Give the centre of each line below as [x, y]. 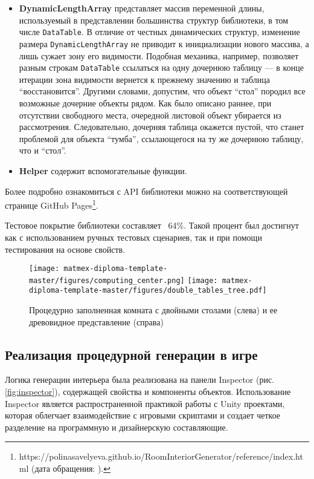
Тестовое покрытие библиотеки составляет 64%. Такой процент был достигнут [152, 225]
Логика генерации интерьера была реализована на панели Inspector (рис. [140, 380]
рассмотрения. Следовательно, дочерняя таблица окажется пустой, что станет [162, 127]
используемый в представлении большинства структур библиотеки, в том [154, 20]
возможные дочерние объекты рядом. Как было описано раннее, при [145, 103]
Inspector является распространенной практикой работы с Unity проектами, [145, 403]
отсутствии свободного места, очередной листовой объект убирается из [150, 115]
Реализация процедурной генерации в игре [131, 354]
